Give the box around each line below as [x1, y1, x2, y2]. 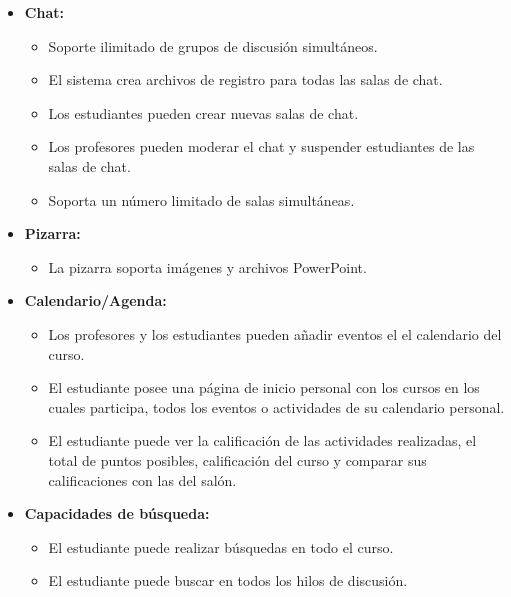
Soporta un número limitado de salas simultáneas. [48, 189, 355, 210]
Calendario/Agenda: [24, 290, 167, 311]
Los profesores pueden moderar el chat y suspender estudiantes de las [48, 136, 475, 157]
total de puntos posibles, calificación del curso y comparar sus [48, 449, 427, 470]
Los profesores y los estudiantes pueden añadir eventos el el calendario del [48, 323, 502, 344]
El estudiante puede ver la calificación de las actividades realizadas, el [48, 430, 477, 451]
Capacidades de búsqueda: [24, 503, 210, 524]
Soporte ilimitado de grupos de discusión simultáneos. [48, 35, 378, 56]
